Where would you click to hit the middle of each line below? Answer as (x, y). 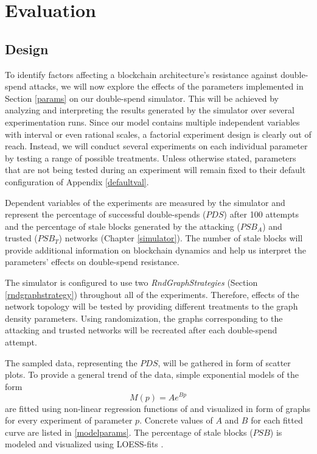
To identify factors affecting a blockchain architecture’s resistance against (141, 74)
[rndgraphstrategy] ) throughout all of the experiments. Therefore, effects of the (152, 294)
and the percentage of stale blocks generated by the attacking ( (123, 226)
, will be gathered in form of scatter (224, 362)
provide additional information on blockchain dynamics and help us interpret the (156, 250)
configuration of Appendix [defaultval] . (77, 181)
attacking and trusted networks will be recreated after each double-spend (141, 330)
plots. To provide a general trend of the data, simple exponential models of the (152, 374)
